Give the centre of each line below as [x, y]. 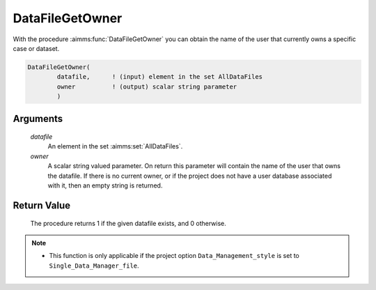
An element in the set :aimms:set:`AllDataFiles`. [115, 146]
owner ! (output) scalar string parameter [147, 86]
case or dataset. [36, 48]
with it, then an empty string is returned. [105, 185]
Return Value [42, 205]
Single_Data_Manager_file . [94, 266]
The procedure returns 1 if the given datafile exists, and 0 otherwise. [128, 224]
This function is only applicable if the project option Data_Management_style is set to [174, 256]
